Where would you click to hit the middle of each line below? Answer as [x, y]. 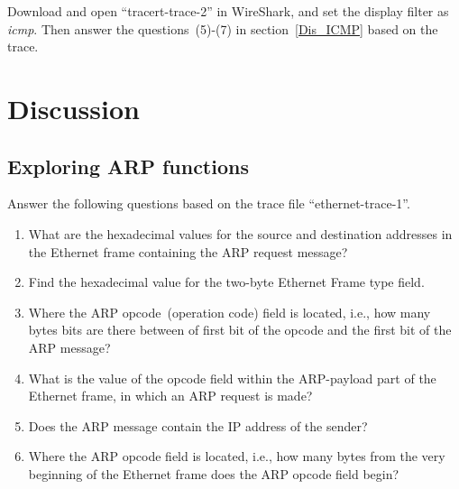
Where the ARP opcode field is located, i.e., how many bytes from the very [237, 456]
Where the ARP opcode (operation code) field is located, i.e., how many [229, 312]
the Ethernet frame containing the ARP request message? [188, 251]
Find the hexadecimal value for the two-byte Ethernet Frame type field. [226, 282]
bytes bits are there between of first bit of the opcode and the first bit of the [240, 330]
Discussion [73, 108]
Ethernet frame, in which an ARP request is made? [170, 396]
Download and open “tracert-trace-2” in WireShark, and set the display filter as [228, 11]
